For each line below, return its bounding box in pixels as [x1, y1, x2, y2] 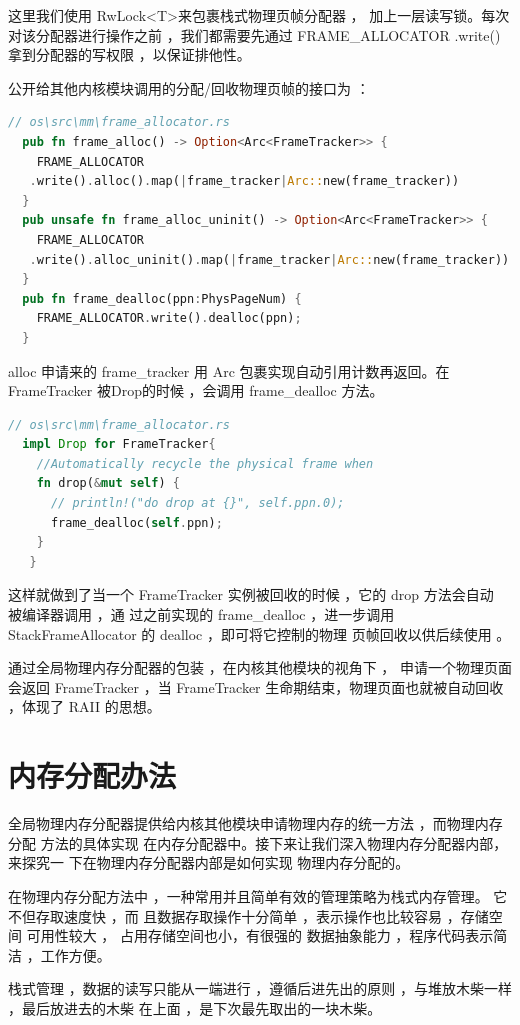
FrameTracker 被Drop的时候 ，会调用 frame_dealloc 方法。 [8, 380, 384, 401]
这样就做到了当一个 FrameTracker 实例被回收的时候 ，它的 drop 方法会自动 [8, 584, 494, 605]
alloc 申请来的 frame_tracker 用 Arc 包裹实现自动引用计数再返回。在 [8, 360, 450, 381]
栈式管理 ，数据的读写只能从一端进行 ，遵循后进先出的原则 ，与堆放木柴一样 [8, 978, 512, 999]
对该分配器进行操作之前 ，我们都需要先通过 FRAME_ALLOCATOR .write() [8, 24, 501, 45]
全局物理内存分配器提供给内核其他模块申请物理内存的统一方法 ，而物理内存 [8, 813, 503, 834]
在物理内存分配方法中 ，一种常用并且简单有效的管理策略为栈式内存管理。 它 [8, 885, 508, 906]
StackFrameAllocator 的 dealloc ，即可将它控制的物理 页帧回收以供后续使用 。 [8, 623, 511, 644]
